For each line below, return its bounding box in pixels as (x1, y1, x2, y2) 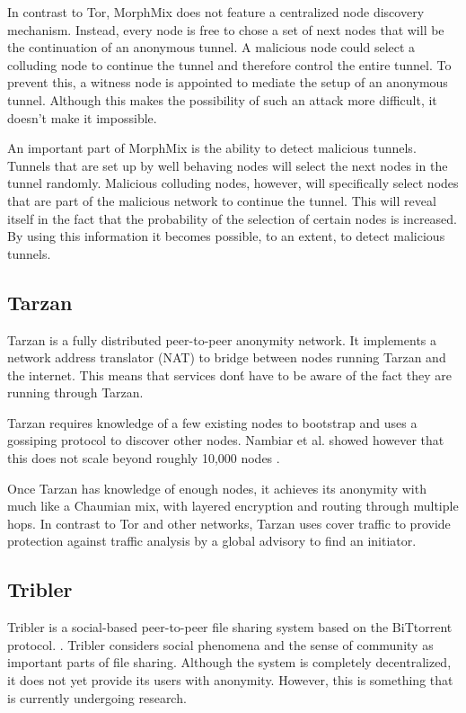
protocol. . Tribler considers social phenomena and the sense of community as (7, 635, 434, 654)
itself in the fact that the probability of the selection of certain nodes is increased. (7, 209, 458, 227)
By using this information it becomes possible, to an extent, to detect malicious (7, 227, 445, 245)
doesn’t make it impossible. (7, 108, 157, 127)
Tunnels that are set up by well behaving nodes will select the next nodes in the (7, 156, 448, 174)
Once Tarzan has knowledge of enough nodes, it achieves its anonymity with (7, 478, 426, 497)
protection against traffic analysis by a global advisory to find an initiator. (7, 531, 417, 550)
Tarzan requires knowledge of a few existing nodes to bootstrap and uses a (7, 413, 418, 432)
